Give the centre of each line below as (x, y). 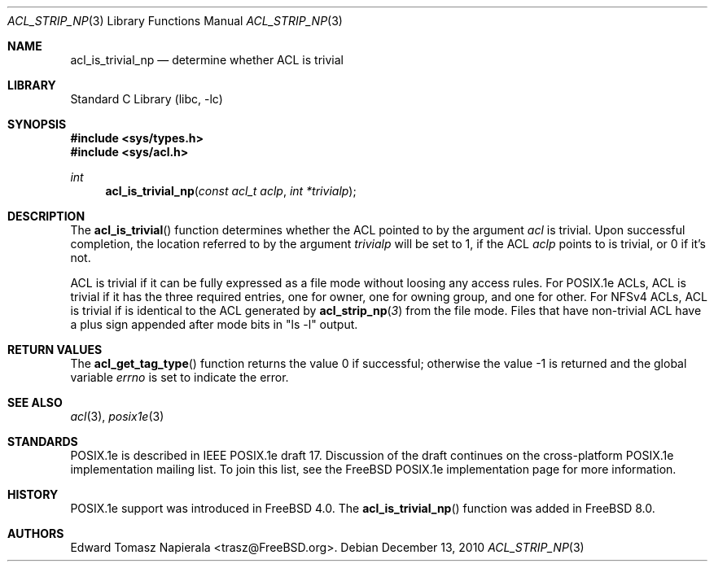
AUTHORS (36, 533)
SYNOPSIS (37, 124)
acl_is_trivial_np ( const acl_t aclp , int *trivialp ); (231, 191)
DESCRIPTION (46, 216)
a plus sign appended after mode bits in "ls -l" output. (214, 324)
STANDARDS (43, 441)
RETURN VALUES (55, 350)
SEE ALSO (35, 402)
